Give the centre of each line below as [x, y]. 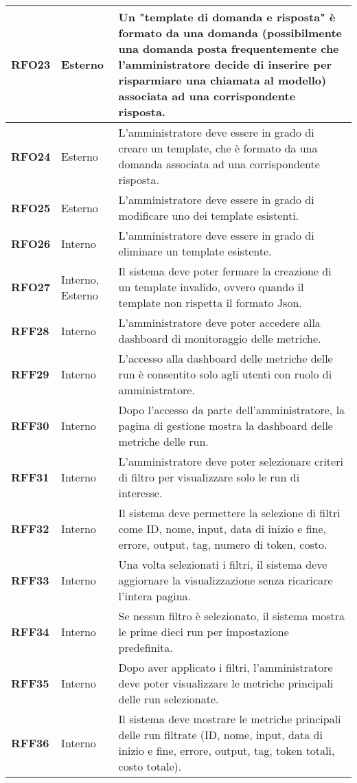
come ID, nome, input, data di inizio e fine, [222, 529]
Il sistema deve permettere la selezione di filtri [229, 513]
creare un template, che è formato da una [218, 148]
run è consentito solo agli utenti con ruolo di [225, 374]
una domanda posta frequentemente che [229, 48]
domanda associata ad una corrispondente [219, 164]
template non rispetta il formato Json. [210, 303]
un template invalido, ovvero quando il [211, 287]
